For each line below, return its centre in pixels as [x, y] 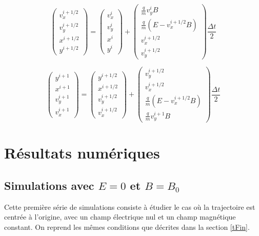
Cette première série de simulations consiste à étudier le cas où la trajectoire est [130, 207]
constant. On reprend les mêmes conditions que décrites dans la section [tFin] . [127, 227]
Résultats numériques [82, 153]
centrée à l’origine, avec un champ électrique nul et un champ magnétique [120, 217]
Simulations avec [49, 185]
